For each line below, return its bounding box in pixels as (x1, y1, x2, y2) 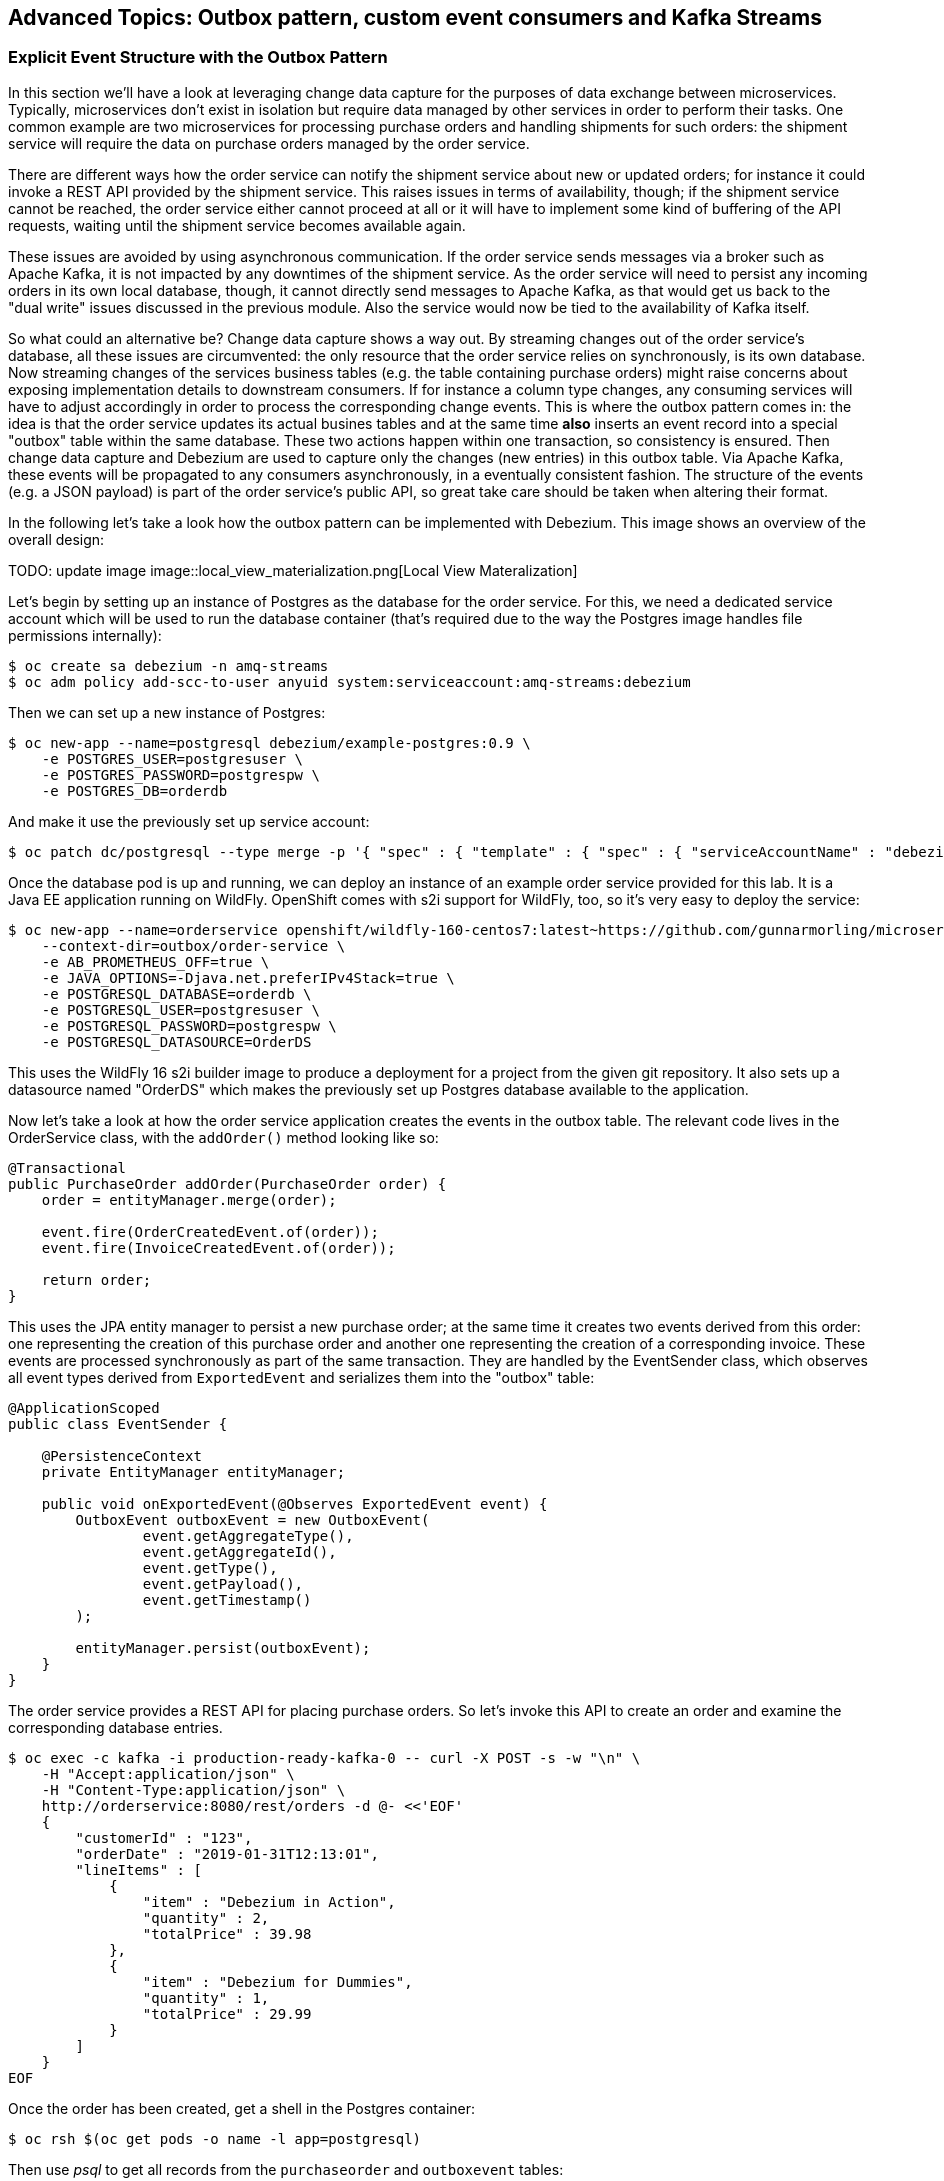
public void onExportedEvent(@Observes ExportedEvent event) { (41, 1495, 548, 1512)
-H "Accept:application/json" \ (41, 1765, 295, 1782)
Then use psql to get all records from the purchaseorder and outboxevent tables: (8, 2160, 564, 2178)
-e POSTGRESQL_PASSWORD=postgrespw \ (41, 1017, 337, 1034)
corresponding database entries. (8, 1718, 223, 1736)
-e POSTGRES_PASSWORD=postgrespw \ (41, 766, 320, 783)
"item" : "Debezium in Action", (142, 1893, 396, 1910)
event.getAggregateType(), (142, 1527, 354, 1544)
